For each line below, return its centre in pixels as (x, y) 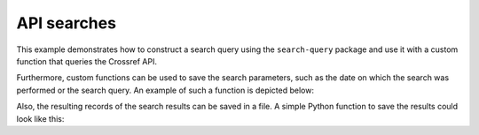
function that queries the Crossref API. (86, 61)
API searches (67, 23)
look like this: (40, 118)
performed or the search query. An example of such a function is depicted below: (165, 90)
